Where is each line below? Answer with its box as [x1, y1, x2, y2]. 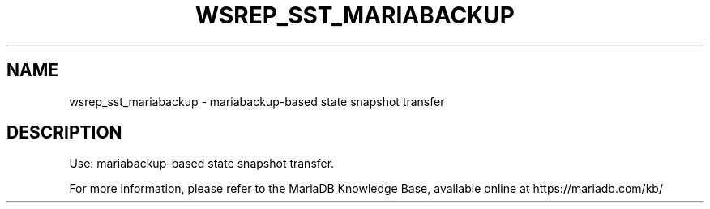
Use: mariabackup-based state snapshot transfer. [69, 156, 335, 171]
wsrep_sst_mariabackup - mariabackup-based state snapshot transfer [69, 94, 445, 109]
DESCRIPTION [6, 122, 122, 143]
